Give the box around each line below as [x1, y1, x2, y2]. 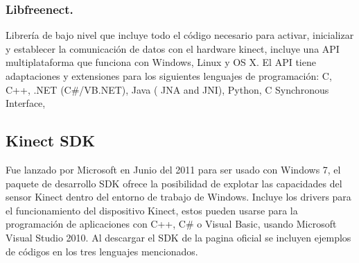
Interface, [6, 96, 46, 110]
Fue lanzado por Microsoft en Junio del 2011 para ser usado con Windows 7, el [6, 162, 341, 176]
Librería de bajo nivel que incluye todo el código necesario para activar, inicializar [6, 28, 354, 42]
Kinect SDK [6, 130, 96, 151]
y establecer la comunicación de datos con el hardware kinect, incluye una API [6, 41, 340, 56]
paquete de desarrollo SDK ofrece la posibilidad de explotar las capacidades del [6, 176, 342, 190]
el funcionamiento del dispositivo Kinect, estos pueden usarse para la [6, 203, 298, 217]
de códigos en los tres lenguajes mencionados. [6, 244, 198, 258]
